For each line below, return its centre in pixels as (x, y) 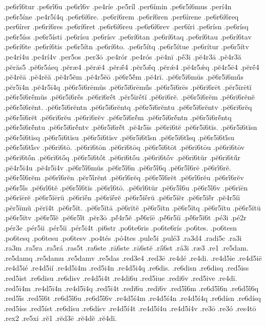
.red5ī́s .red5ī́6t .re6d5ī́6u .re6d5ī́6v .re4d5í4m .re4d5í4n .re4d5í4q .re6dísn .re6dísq (132, 298)
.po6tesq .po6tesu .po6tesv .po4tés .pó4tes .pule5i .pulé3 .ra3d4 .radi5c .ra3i (123, 237)
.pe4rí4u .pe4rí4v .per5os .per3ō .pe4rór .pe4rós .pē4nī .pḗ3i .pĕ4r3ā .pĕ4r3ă (122, 56)
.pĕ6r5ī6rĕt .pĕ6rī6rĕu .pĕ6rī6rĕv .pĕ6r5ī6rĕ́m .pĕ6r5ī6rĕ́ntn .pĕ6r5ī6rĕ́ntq (118, 117)
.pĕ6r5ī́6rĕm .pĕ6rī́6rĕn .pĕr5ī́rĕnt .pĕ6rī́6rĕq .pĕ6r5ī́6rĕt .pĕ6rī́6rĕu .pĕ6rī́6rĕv (124, 177)
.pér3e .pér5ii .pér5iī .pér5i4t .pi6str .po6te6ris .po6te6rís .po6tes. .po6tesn (120, 228)
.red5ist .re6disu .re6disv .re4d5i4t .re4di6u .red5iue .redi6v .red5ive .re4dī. (120, 278)
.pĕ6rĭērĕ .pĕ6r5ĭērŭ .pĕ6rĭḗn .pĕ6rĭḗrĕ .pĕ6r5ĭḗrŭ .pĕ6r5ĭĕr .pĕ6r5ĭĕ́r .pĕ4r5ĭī (122, 197)
